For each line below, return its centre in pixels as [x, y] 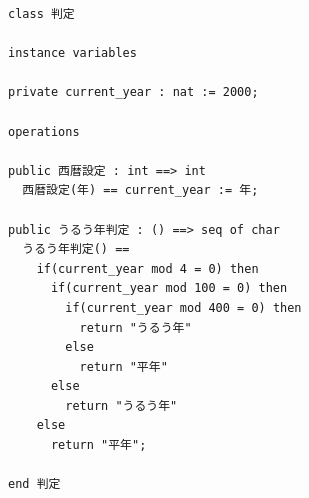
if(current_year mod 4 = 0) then [147, 268]
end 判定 [34, 484]
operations [44, 131]
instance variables [72, 53]
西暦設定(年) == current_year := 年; [140, 190]
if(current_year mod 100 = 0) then [169, 288]
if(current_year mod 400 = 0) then [183, 307]
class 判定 [41, 14]
